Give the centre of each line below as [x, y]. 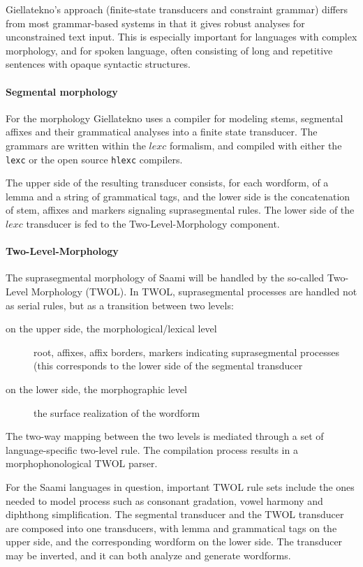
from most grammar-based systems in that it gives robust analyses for [155, 23]
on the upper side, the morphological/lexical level [111, 329]
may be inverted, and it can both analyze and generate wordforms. [148, 555]
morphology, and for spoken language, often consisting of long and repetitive [169, 50]
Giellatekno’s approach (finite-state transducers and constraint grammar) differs [177, 9]
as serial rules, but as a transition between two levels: [120, 305]
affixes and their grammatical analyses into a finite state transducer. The [162, 132]
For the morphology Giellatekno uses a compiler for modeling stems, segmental [175, 118]
